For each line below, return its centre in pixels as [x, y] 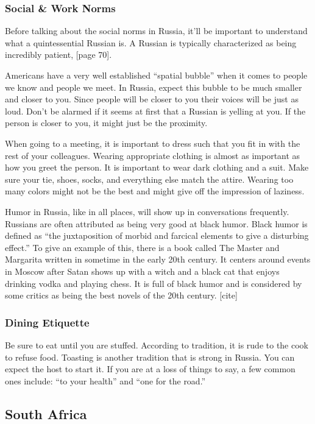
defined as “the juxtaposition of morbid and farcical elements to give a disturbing [157, 235]
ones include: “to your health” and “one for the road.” [105, 380]
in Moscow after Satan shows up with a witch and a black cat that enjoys [142, 271]
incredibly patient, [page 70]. [58, 55]
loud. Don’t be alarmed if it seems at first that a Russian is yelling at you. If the [155, 111]
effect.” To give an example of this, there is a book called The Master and [142, 247]
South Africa [46, 413]
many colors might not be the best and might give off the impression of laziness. [155, 191]
